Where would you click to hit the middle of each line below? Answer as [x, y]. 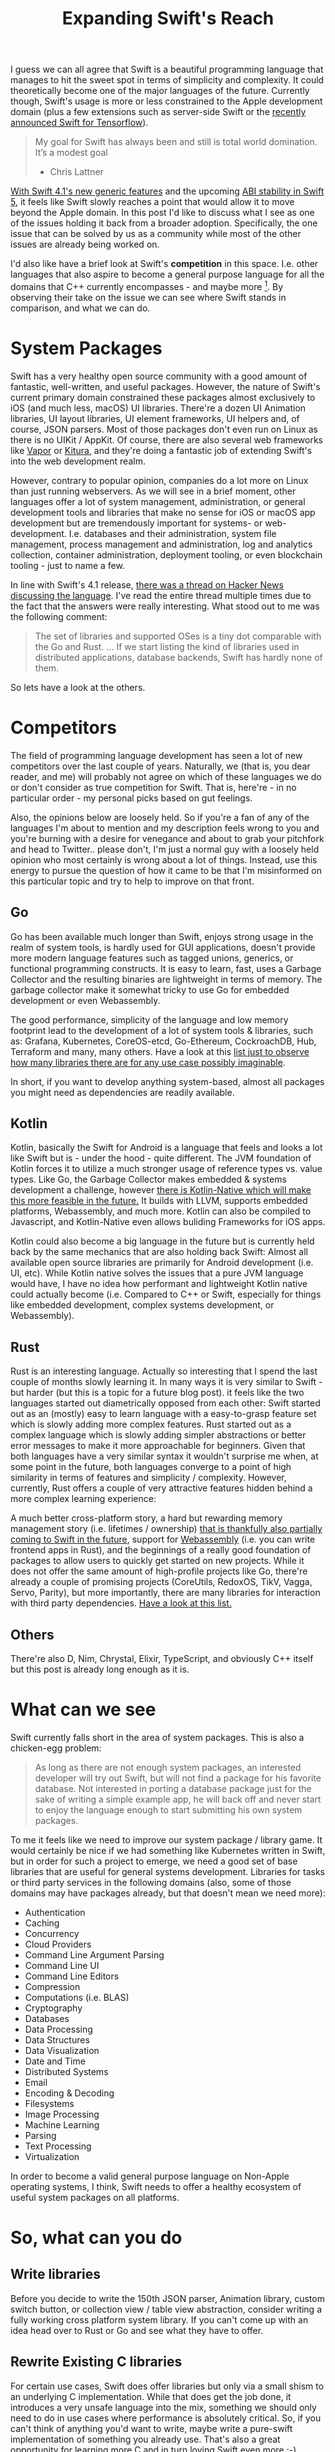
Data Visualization [62, 2050]
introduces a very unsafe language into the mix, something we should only [163, 2407]
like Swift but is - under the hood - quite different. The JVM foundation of [161, 1158]
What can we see [83, 1709]
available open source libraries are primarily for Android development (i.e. [162, 1263]
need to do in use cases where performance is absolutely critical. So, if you [166, 2418]
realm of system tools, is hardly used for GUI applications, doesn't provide [163, 947]
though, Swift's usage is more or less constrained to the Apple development [166, 101]
